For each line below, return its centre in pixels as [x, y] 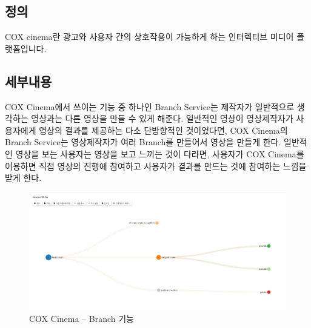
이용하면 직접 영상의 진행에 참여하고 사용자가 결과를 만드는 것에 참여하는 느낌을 [156, 166]
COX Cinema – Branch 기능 [82, 318]
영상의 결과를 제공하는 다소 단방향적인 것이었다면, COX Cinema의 [163, 130]
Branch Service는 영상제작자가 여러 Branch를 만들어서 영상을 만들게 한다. [143, 142]
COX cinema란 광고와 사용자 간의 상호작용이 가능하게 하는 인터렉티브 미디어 [149, 37]
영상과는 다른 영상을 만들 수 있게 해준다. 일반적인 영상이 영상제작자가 [162, 118]
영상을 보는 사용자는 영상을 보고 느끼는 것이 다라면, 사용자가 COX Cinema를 [160, 153]
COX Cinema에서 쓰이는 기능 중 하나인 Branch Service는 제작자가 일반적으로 [150, 106]
